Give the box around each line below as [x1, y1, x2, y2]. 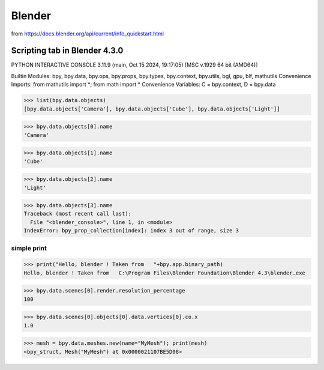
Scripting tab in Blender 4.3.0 [11, 46, 124, 56]
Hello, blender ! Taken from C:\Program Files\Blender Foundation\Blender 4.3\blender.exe [23, 269, 305, 276]
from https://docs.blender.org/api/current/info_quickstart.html [11, 30, 164, 37]
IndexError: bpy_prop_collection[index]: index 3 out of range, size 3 [23, 227, 239, 234]
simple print [11, 244, 47, 252]
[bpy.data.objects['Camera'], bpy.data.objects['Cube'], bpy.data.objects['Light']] [23, 105, 280, 112]
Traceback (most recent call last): [23, 210, 132, 217]
